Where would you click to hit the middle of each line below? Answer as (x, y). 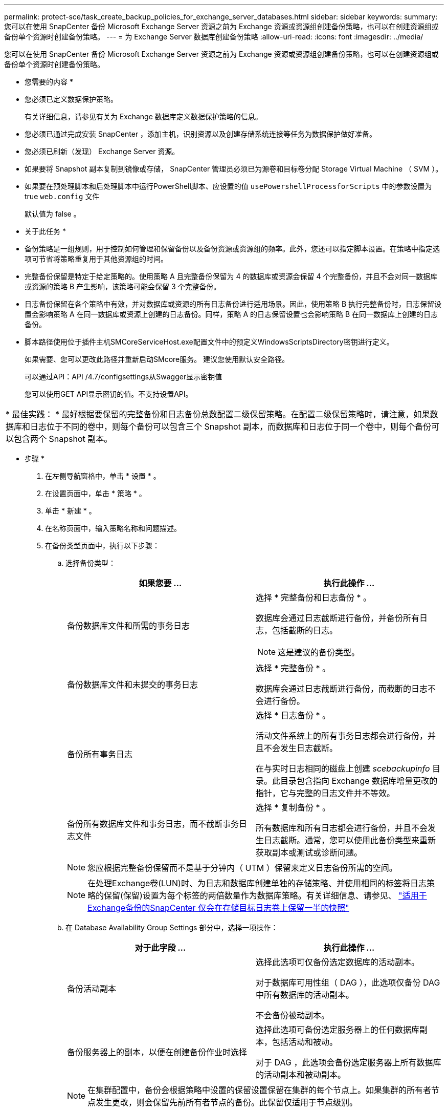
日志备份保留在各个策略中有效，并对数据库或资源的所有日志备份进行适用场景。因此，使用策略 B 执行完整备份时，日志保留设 (233, 304)
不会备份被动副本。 (293, 1015)
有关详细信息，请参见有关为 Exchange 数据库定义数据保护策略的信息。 (143, 116)
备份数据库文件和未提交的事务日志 (133, 685)
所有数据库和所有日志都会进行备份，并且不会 (342, 828)
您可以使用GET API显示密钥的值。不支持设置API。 (109, 394)
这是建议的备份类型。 (319, 652)
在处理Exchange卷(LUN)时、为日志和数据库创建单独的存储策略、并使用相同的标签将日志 (257, 883)
